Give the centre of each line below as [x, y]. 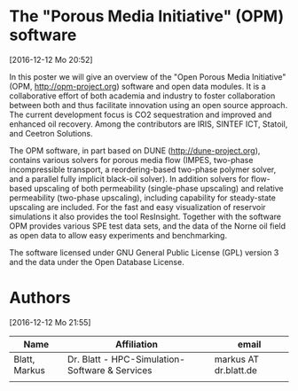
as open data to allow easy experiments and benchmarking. [118, 235]
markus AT [237, 359]
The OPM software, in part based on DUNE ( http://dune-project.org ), [135, 150]
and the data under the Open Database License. [97, 262]
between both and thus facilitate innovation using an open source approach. [149, 105]
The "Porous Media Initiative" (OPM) [147, 16]
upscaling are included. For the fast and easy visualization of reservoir [137, 207]
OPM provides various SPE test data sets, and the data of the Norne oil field [148, 226]
